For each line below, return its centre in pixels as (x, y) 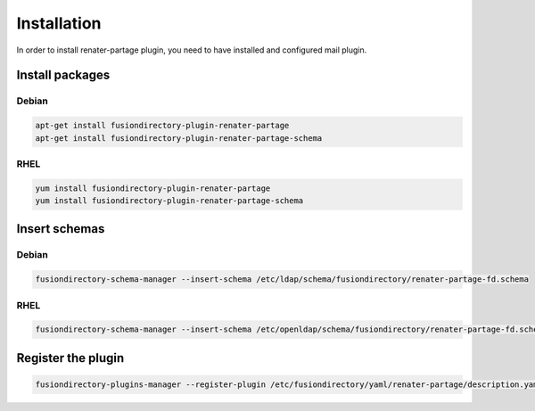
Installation (59, 23)
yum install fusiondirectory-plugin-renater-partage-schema (169, 201)
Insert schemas (61, 229)
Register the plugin (70, 358)
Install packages (63, 75)
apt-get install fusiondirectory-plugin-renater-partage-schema (179, 138)
